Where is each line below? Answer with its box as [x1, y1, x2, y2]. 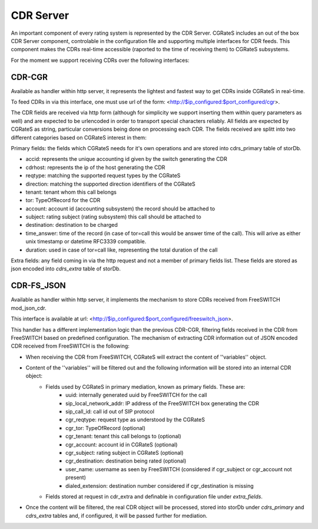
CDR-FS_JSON [11, 280, 66, 291]
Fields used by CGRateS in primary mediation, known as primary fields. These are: [45, 383, 246, 390]
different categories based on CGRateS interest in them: [11, 134, 147, 141]
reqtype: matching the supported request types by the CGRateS [25, 172, 181, 179]
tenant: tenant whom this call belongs [25, 189, 117, 196]
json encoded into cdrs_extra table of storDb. [11, 265, 121, 272]
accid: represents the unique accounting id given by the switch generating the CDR [25, 156, 227, 163]
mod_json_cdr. [11, 304, 47, 312]
